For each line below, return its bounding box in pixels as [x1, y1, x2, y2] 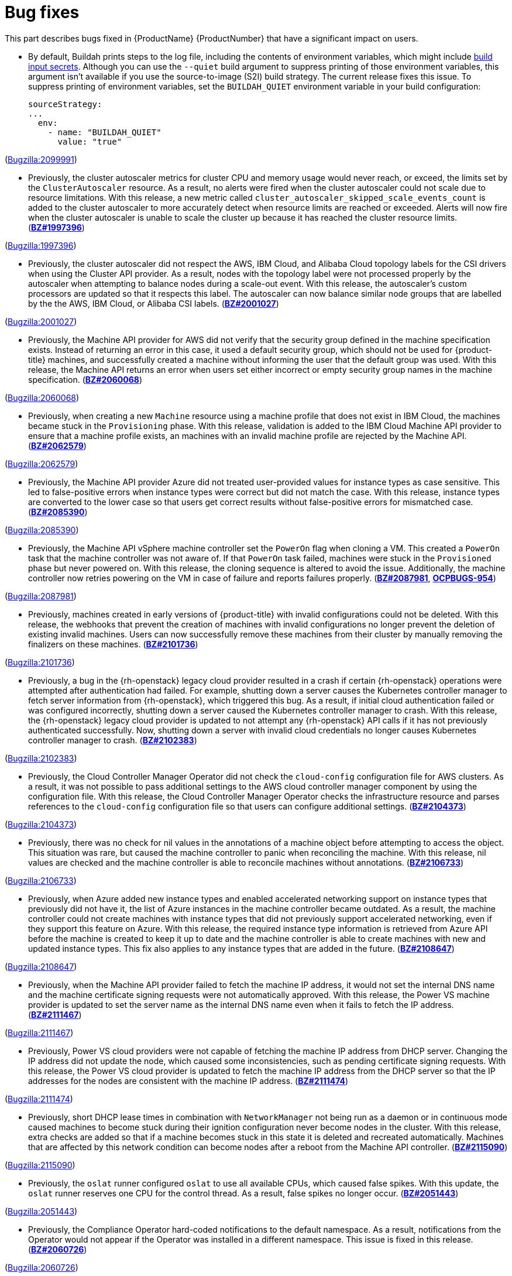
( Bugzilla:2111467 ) [5, 1027, 74, 1038]
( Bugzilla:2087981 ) [5, 591, 77, 601]
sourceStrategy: [28, 99, 102, 109]
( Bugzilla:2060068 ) [5, 392, 80, 403]
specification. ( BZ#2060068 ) [28, 374, 142, 385]
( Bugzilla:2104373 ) [5, 819, 77, 829]
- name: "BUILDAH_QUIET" [47, 127, 161, 137]
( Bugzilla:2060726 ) [5, 1262, 78, 1272]
